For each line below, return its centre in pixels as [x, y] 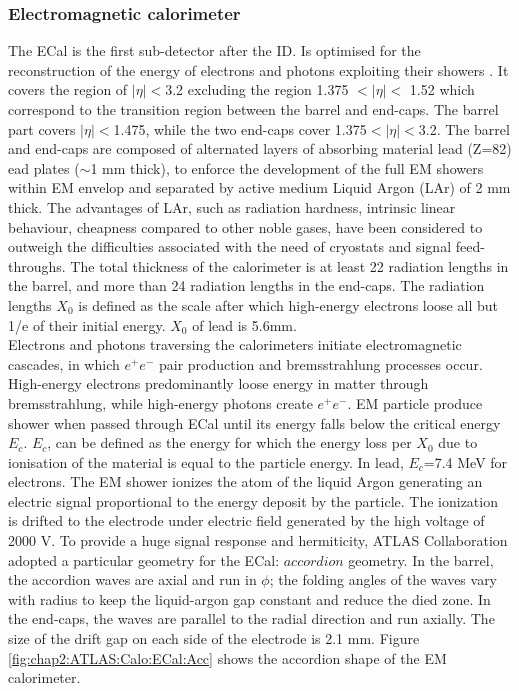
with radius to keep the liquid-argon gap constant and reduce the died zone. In [249, 598]
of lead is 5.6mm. [244, 324]
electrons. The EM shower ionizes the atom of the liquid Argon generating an [245, 481]
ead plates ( [44, 167]
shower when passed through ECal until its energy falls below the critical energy [254, 422]
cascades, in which [64, 363]
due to [458, 442]
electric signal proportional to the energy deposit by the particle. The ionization [253, 500]
